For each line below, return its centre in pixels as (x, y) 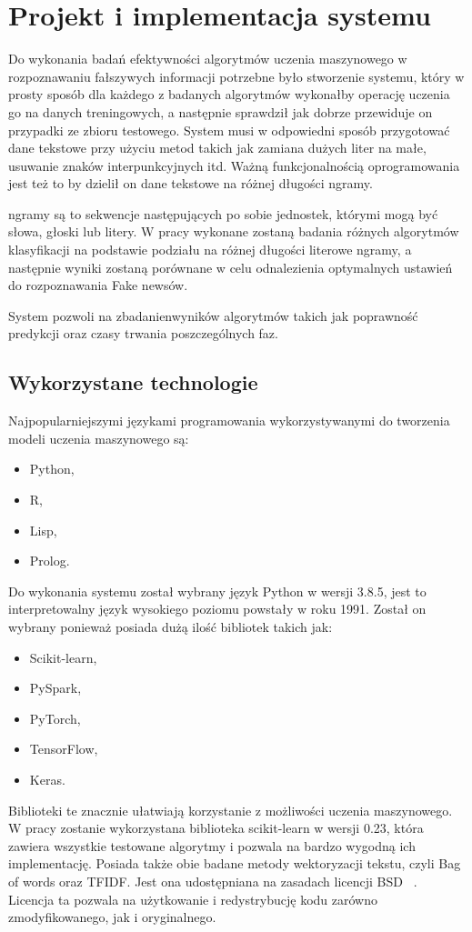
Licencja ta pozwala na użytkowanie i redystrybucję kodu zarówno (193, 899)
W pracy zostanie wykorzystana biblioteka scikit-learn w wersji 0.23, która (216, 828)
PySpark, (55, 688)
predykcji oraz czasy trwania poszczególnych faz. (143, 333)
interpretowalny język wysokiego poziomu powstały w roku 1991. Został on (217, 609)
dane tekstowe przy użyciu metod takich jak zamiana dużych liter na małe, (217, 148)
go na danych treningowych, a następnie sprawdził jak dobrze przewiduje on (221, 111)
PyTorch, (55, 718)
